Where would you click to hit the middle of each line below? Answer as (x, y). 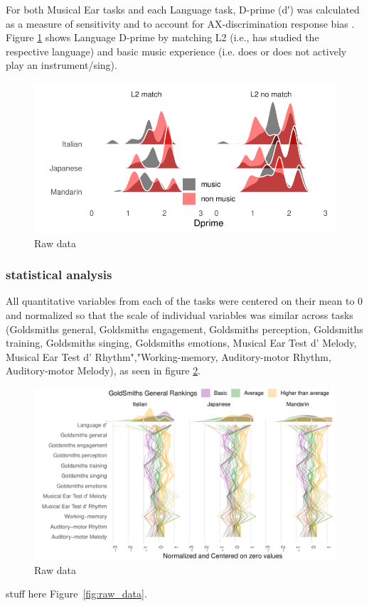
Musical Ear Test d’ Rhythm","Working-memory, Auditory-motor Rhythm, (169, 356)
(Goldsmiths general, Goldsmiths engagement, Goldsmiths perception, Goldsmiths (184, 329)
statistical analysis (59, 275)
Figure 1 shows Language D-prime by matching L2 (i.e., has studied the (162, 37)
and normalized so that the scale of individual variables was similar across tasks (180, 314)
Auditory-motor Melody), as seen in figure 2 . (103, 370)
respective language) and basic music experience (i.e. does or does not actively (176, 51)
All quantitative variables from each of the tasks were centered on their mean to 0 (184, 301)
